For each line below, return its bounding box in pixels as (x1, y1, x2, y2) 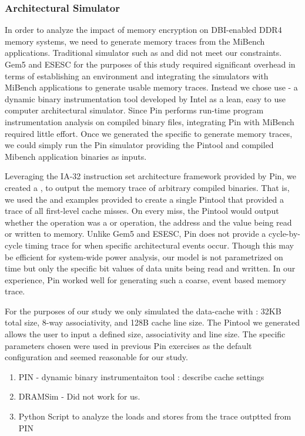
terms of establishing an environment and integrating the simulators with (5, 69, 269, 82)
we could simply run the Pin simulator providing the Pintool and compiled (5, 139, 274, 151)
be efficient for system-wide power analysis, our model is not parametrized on (5, 250, 283, 263)
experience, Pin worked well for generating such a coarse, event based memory (5, 273, 286, 286)
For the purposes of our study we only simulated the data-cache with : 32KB (5, 304, 281, 317)
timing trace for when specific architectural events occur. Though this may (25, 239, 294, 251)
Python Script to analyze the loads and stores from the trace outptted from (18, 410, 291, 422)
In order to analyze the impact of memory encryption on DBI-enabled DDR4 (5, 24, 282, 36)
